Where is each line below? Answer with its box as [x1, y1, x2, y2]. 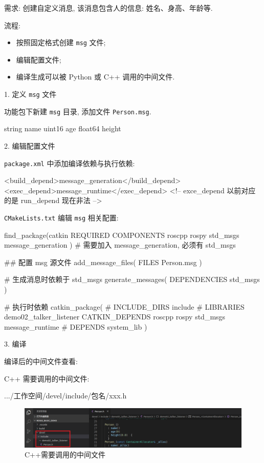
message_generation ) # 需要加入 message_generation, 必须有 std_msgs [4, 239, 236, 250]
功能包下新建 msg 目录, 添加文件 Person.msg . [4, 106, 151, 116]
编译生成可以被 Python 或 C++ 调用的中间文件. [16, 71, 175, 82]
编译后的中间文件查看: [4, 355, 78, 366]
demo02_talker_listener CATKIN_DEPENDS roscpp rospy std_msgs [4, 311, 226, 322]
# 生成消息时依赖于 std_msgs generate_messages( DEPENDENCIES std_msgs [4, 274, 260, 285]
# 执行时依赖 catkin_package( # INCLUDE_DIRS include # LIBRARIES [4, 301, 245, 312]
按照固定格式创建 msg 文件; [16, 37, 106, 48]
